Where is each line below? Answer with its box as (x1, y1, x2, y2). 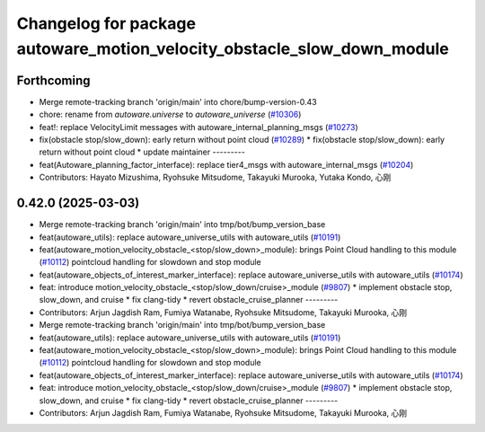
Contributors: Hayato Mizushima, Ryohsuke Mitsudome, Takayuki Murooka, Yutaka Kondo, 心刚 (39, 172, 392, 183)
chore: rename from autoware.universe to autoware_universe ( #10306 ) (39, 109, 302, 120)
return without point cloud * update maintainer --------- (39, 146, 246, 157)
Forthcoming (16, 73, 91, 88)
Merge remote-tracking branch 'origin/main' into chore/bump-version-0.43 (39, 96, 318, 107)
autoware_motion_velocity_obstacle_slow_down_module (16, 39, 449, 58)
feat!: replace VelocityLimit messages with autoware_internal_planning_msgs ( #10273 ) (39, 121, 358, 132)
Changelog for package (16, 13, 197, 33)
